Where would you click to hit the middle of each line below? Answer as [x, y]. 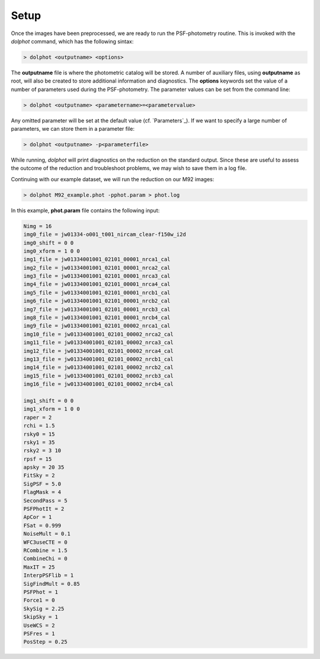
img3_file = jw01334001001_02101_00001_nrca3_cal [97, 276]
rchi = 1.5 [39, 426]
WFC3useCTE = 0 [45, 542]
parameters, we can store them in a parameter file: [73, 129]
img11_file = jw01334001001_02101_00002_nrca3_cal [99, 343]
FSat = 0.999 [42, 525]
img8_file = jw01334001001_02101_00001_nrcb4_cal [97, 318]
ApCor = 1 [38, 517]
